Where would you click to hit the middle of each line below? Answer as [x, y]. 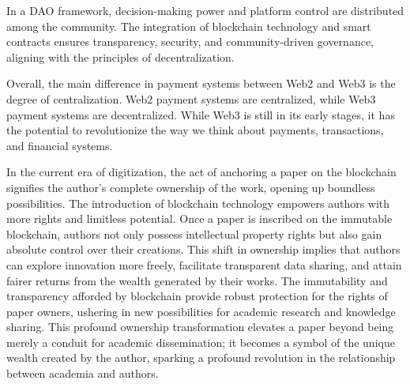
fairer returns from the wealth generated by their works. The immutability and [197, 280]
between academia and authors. [83, 373]
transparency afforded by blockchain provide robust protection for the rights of [197, 296]
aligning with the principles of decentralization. [120, 56]
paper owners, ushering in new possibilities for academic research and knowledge [201, 311]
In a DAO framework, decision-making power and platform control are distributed [205, 10]
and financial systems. [60, 145]
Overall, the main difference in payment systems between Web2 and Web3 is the [201, 83]
